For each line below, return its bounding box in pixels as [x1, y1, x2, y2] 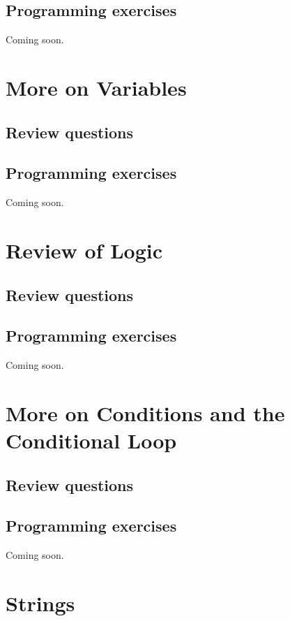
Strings [6, 589, 75, 618]
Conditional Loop [6, 426, 177, 455]
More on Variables [6, 73, 187, 101]
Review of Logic [6, 235, 163, 264]
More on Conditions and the [6, 398, 285, 427]
